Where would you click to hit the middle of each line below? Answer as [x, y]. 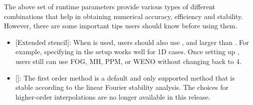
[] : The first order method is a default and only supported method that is [125, 77]
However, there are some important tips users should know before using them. [121, 26]
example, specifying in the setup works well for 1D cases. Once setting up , [127, 52]
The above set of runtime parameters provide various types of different [110, 6]
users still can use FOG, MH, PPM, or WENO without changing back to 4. [128, 61]
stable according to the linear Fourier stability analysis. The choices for [122, 87]
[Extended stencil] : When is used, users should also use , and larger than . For [132, 42]
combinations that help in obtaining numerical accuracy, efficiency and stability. [124, 16]
